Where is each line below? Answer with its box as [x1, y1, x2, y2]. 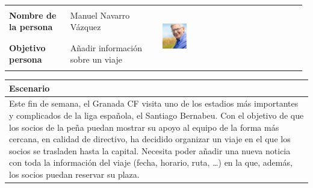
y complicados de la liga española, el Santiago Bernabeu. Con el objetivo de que [9, 109, 304, 122]
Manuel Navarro [70, 8, 130, 21]
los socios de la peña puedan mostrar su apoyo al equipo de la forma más [9, 121, 279, 133]
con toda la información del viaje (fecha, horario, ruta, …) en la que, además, [9, 156, 293, 169]
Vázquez [70, 20, 101, 33]
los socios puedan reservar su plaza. [9, 168, 140, 181]
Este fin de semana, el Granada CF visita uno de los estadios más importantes [9, 97, 299, 110]
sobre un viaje [70, 53, 122, 66]
